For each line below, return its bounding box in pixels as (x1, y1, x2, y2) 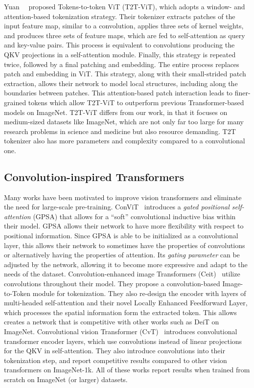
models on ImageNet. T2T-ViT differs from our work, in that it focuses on (4, 107, 228, 117)
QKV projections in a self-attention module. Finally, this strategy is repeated (4, 49, 236, 59)
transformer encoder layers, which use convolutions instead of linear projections (4, 336, 242, 346)
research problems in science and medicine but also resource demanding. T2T (4, 126, 236, 136)
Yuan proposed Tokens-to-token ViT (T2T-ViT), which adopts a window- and (4, 1, 245, 11)
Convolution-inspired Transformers (4, 169, 184, 184)
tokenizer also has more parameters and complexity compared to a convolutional (4, 136, 245, 146)
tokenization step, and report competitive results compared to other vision (4, 355, 227, 365)
